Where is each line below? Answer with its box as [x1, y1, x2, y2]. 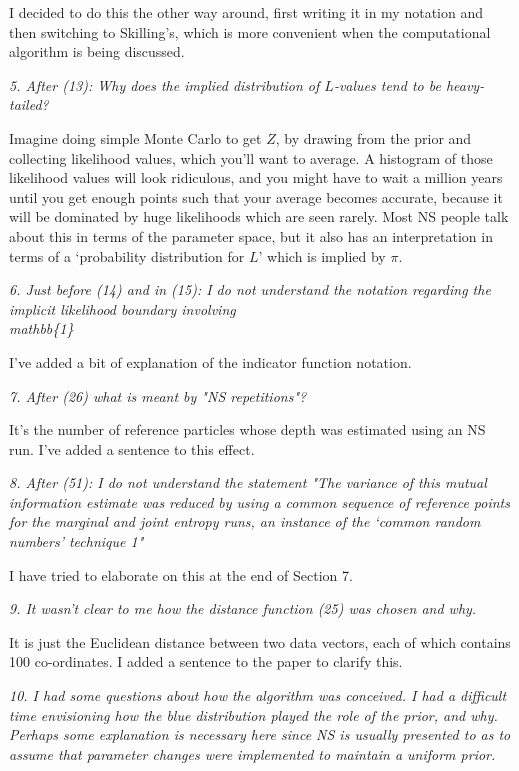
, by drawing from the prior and [275, 127, 472, 148]
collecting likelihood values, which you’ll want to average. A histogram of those [9, 147, 493, 168]
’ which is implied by [258, 245, 386, 266]
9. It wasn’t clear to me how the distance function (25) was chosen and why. [9, 598, 477, 619]
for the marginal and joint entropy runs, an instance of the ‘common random [9, 511, 481, 532]
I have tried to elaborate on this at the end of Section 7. [9, 564, 353, 585]
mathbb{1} [9, 318, 74, 339]
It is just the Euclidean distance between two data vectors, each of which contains [9, 631, 511, 652]
